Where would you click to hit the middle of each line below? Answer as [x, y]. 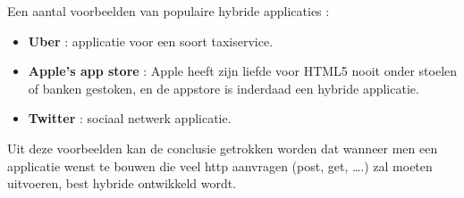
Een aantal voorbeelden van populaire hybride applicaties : [169, 11]
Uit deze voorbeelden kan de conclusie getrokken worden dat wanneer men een [223, 148]
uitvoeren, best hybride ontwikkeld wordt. [122, 183]
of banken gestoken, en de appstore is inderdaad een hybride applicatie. [224, 88]
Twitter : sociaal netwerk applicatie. [130, 118]
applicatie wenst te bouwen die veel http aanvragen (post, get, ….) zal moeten [220, 165]
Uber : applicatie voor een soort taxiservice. [151, 41]
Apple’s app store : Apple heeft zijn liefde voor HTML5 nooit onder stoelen [243, 71]
